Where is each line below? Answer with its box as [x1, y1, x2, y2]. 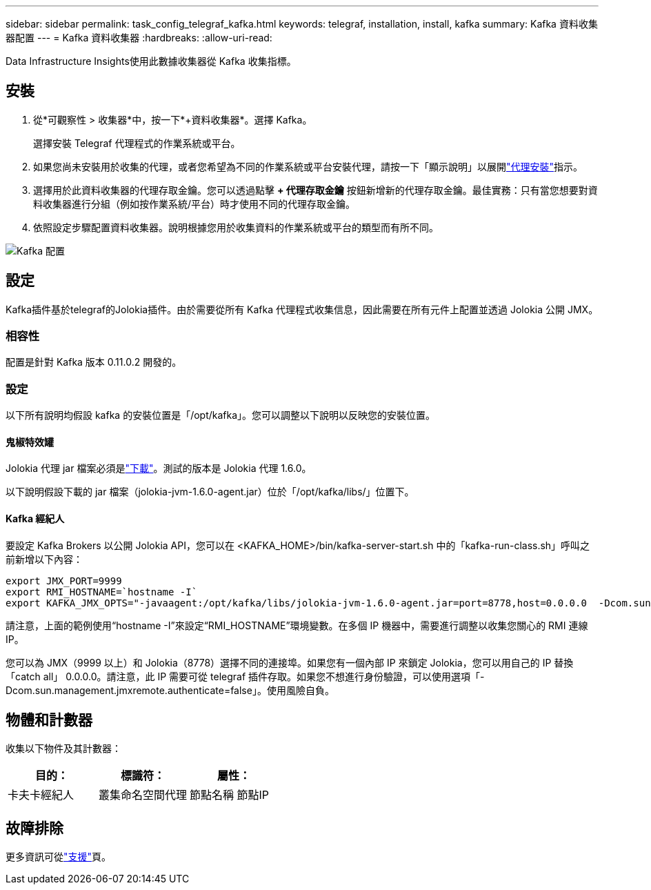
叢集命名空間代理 [99, 788, 188, 802]
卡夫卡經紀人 [8, 788, 74, 802]
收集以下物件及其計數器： [6, 742, 121, 755]
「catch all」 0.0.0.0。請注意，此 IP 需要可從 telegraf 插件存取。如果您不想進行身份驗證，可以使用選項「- [6, 670, 485, 682]
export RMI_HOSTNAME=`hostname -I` [6, 586, 198, 597]
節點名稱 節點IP [190, 788, 270, 802]
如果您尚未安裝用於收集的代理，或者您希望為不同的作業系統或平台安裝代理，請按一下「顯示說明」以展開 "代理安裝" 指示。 [33, 160, 583, 172]
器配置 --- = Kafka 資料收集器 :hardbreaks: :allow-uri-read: [6, 32, 272, 43]
